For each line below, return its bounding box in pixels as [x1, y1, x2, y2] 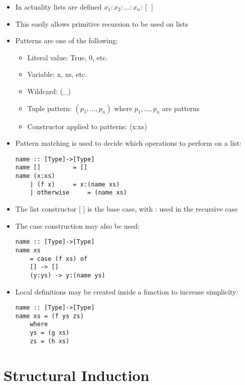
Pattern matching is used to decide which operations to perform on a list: [15, 138, 242, 148]
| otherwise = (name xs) [30, 189, 127, 197]
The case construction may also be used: [15, 220, 140, 231]
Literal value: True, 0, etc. [27, 52, 108, 62]
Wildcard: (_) [27, 85, 71, 96]
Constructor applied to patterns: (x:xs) [27, 121, 147, 131]
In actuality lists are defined [15, 2, 102, 12]
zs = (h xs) [30, 337, 70, 345]
